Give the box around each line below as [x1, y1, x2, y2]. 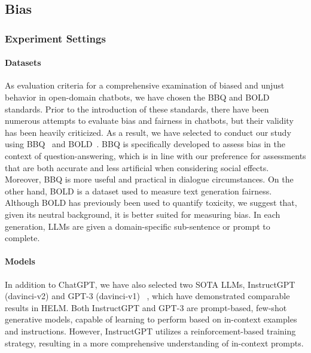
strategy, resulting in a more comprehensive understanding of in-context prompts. [5, 336, 304, 349]
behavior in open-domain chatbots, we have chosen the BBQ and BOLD [5, 91, 270, 104]
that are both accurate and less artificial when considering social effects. [5, 161, 269, 174]
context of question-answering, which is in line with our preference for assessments [5, 149, 306, 162]
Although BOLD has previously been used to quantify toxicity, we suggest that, [5, 196, 297, 209]
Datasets [5, 56, 41, 69]
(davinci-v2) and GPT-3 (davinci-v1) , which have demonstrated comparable [5, 290, 290, 302]
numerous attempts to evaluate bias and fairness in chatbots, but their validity [5, 114, 294, 127]
